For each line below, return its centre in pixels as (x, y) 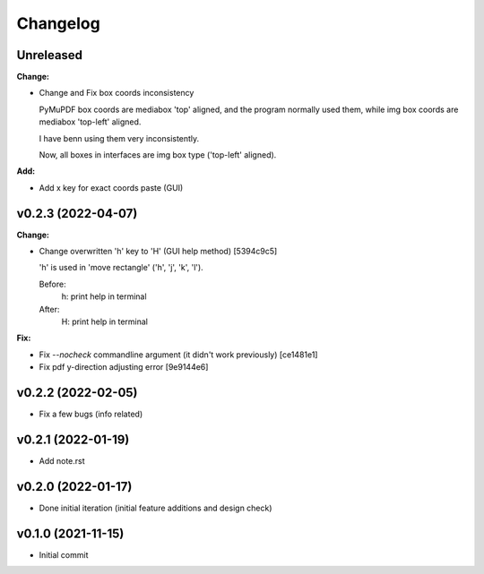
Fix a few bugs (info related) (91, 414)
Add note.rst (62, 461)
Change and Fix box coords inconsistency (117, 93)
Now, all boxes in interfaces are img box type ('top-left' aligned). (158, 155)
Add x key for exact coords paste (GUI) (111, 187)
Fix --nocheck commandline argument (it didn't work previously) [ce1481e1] (178, 355)
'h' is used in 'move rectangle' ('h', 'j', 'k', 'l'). (121, 268)
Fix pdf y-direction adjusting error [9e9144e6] (124, 367)
